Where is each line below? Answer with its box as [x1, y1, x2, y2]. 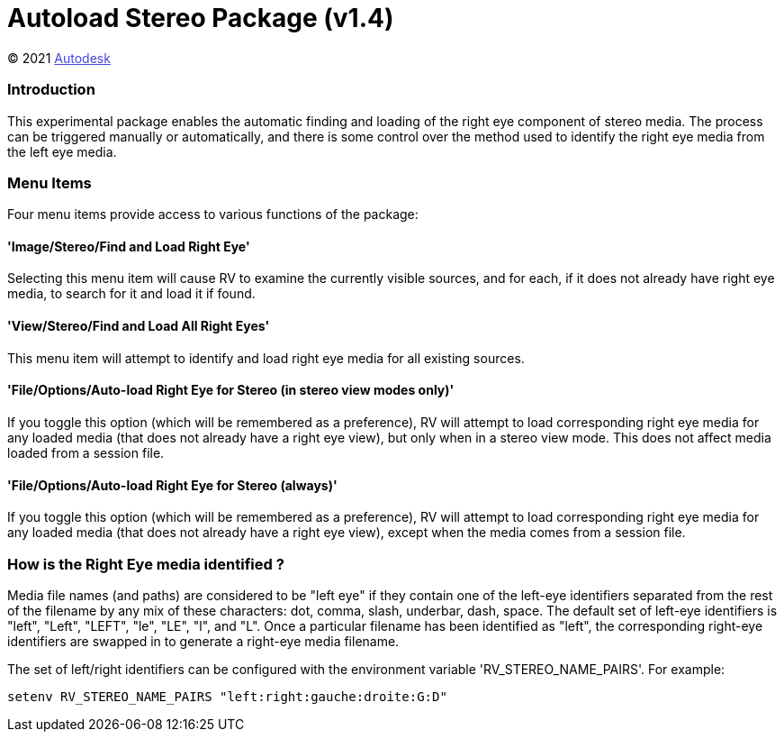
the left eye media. [7, 143, 117, 160]
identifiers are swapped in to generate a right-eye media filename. [7, 633, 400, 649]
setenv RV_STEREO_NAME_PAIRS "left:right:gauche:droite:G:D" [7, 689, 447, 704]
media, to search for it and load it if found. [7, 286, 256, 302]
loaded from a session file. [7, 444, 165, 461]
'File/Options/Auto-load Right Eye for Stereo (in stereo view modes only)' [7, 382, 455, 398]
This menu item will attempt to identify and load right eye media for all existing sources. [7, 350, 525, 366]
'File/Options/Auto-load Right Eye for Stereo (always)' [7, 477, 338, 493]
